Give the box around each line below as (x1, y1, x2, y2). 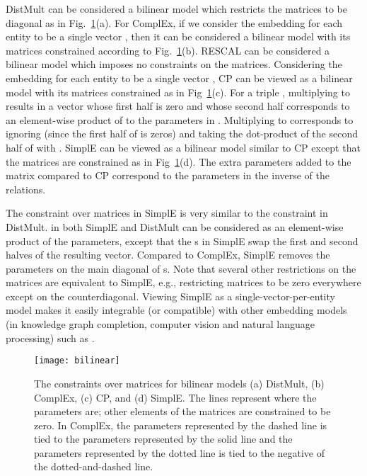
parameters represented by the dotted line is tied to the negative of (34, 445, 325, 460)
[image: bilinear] (34, 356, 120, 366)
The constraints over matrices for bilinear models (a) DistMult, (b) (34, 375, 325, 390)
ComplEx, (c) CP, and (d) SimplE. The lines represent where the (34, 390, 317, 404)
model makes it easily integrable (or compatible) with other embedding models (6, 302, 347, 317)
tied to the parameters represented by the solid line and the (34, 431, 293, 446)
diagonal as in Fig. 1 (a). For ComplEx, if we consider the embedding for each (6, 15, 343, 30)
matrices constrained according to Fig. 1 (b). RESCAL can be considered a (6, 42, 330, 57)
